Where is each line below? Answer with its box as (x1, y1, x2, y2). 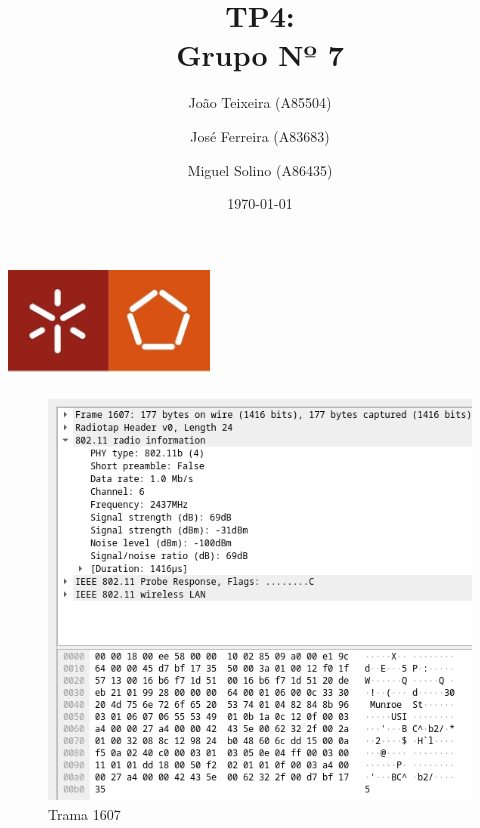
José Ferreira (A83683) (190, 125, 330, 146)
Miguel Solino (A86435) (187, 159, 333, 180)
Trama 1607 (48, 804, 121, 825)
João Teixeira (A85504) (188, 92, 332, 113)
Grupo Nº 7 (176, 34, 344, 75)
